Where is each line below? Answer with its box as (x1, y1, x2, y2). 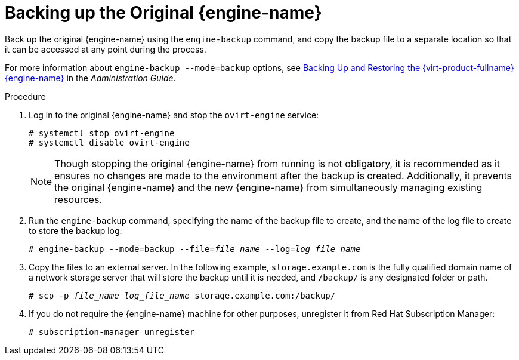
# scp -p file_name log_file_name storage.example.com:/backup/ (29, 290, 336, 300)
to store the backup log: (29, 225, 122, 236)
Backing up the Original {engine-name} (5, 2, 322, 23)
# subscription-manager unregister (29, 327, 195, 337)
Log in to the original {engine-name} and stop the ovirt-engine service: (29, 109, 319, 120)
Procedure (5, 91, 46, 101)
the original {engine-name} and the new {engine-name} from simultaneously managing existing (54, 181, 483, 193)
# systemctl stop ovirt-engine (29, 128, 175, 138)
